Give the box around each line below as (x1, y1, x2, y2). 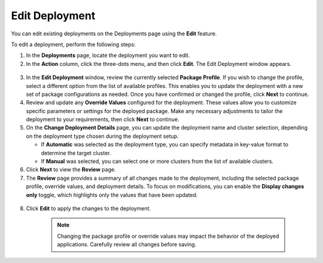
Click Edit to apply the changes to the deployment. (26, 204, 151, 212)
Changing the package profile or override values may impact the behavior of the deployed (57, 232, 279, 240)
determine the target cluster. (41, 149, 111, 156)
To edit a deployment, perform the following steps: (11, 41, 136, 48)
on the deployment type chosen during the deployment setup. (26, 132, 179, 140)
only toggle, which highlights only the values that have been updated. (26, 191, 198, 198)
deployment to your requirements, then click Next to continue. (26, 116, 179, 123)
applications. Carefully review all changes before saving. (57, 241, 197, 248)
